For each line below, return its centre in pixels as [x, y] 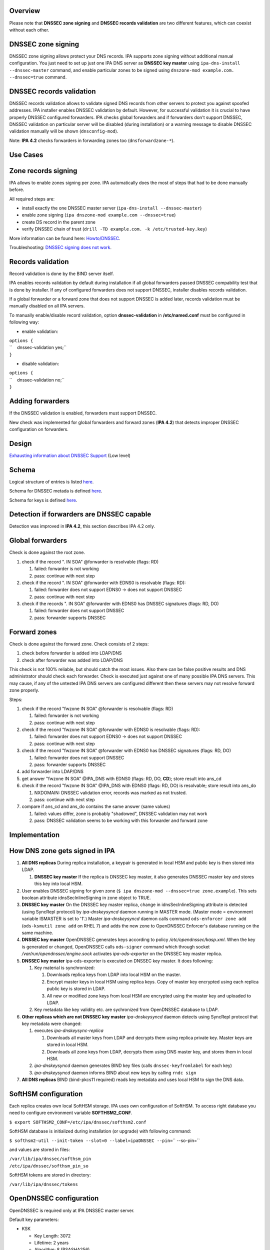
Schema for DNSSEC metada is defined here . [56, 491]
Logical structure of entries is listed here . [51, 481]
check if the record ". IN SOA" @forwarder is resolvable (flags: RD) [90, 561]
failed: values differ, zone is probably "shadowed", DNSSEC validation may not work [121, 813]
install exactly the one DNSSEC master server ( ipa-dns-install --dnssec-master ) [112, 208]
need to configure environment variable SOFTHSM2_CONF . [71, 1113]
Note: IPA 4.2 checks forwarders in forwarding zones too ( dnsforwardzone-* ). [92, 140]
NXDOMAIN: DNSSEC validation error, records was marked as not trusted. [110, 792]
